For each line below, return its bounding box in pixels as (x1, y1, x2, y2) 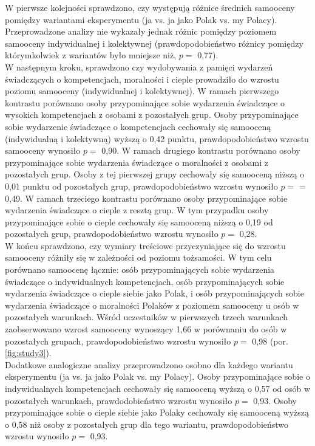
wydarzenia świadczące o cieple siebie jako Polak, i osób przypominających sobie (5, 287, 304, 300)
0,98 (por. (252, 334, 288, 347)
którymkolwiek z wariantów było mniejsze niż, (5, 49, 177, 61)
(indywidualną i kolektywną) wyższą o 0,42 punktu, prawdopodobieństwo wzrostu (5, 132, 309, 145)
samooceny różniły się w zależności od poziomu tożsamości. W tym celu (5, 251, 272, 264)
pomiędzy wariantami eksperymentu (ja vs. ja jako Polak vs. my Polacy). (5, 13, 277, 26)
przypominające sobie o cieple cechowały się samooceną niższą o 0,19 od (5, 215, 273, 228)
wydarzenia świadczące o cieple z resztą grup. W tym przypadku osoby (5, 204, 269, 216)
